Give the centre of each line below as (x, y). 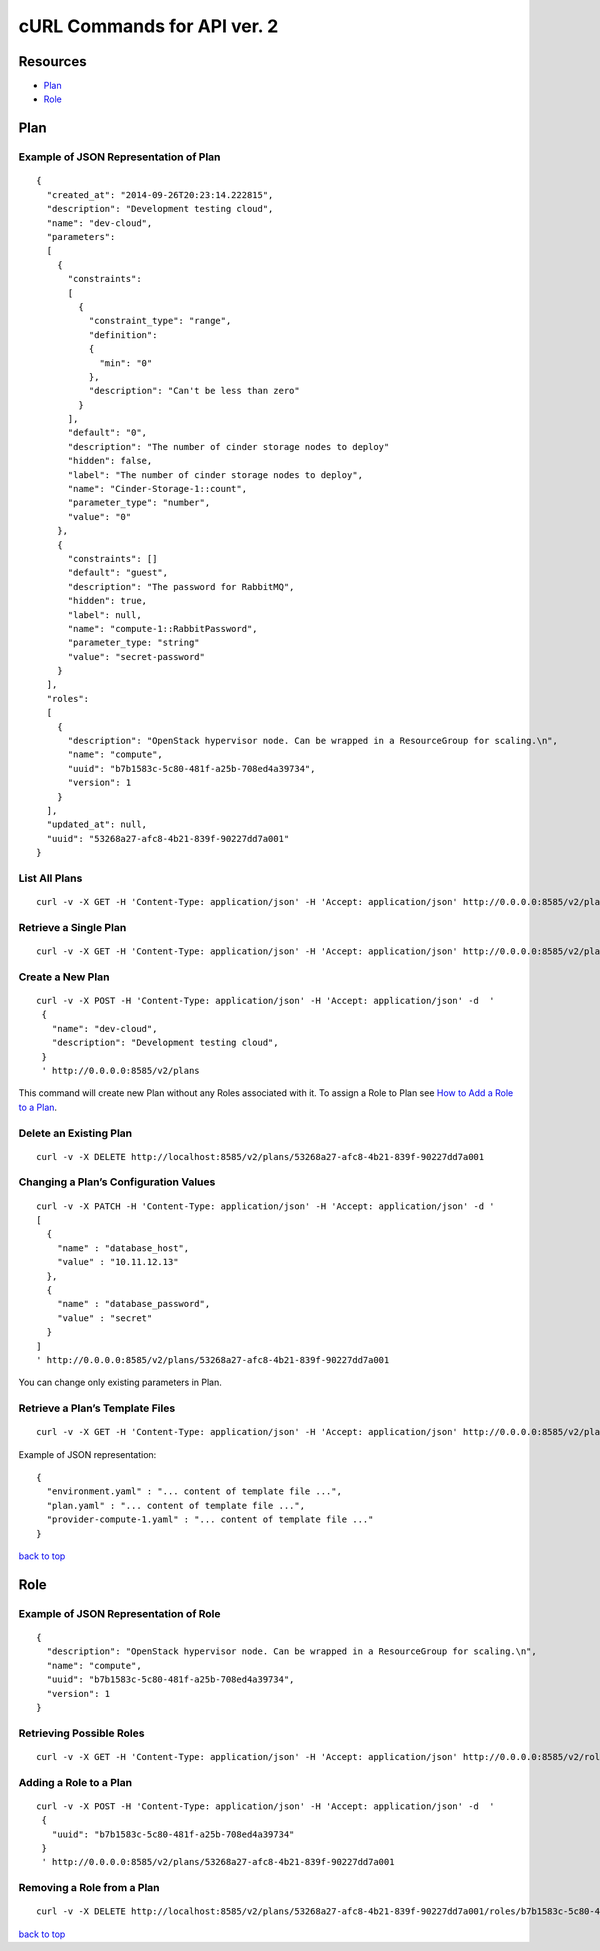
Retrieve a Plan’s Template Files (97, 1408)
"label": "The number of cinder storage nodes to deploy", (215, 474)
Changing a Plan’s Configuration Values (117, 1182)
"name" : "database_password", (133, 1304)
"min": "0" (126, 363)
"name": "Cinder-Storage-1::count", (157, 489)
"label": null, (104, 614)
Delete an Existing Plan (75, 1133)
